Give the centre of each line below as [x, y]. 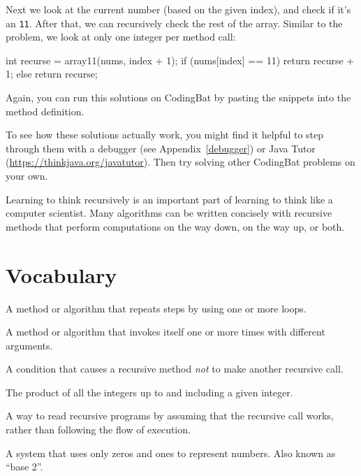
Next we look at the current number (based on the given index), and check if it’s [178, 9]
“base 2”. [24, 467]
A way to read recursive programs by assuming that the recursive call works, [170, 416]
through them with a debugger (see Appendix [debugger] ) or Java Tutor [161, 148]
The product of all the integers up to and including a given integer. [149, 392]
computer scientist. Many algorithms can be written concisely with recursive [169, 213]
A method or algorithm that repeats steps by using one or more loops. [156, 308]
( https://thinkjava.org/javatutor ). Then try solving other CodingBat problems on [180, 162]
